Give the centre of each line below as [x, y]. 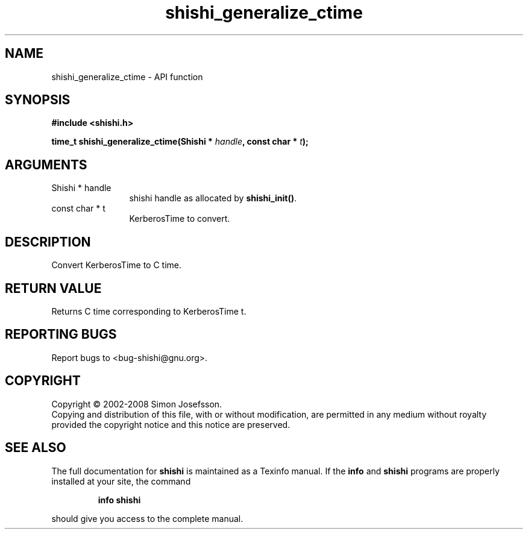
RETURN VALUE [53, 288]
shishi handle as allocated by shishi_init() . [213, 198]
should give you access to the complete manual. [147, 518]
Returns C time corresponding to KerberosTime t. [149, 311]
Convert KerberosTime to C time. [117, 265]
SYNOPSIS [38, 100]
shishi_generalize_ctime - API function [127, 77]
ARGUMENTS [46, 165]
